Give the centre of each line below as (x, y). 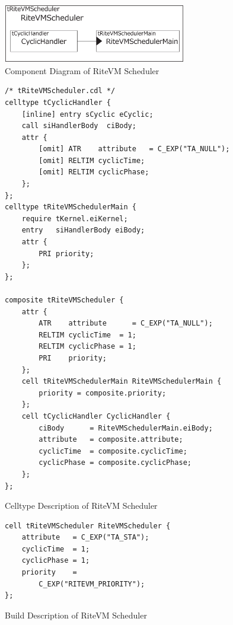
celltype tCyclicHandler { (58, 102)
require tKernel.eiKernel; (75, 219)
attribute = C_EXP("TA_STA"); (85, 538)
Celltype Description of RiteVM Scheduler (81, 506)
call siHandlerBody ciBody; (79, 126)
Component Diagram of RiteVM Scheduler (82, 70)
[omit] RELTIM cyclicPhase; (94, 172)
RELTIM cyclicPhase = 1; (87, 347)
